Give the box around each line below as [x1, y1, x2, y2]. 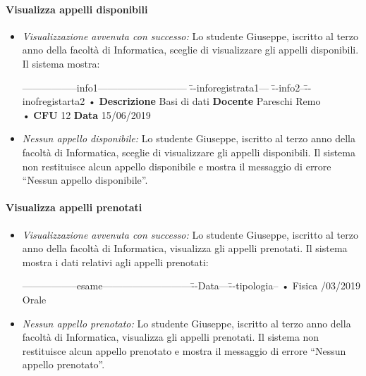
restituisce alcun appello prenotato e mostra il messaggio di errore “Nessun [22, 343, 346, 358]
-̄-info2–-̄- [272, 80, 312, 94]
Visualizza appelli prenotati [6, 200, 142, 215]
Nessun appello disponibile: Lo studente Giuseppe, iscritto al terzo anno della [22, 131, 355, 146]
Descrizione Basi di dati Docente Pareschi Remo [99, 94, 321, 108]
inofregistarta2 [22, 94, 85, 108]
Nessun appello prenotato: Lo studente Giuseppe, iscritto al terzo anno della [22, 315, 351, 330]
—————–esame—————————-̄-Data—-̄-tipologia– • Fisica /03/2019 [22, 278, 361, 293]
